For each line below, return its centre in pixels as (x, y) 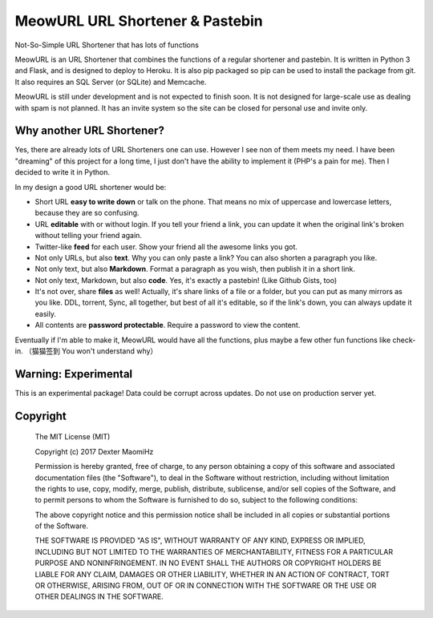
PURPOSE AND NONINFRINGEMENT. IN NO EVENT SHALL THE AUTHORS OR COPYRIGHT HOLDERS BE (208, 563)
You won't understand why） (109, 351)
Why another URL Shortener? (89, 131)
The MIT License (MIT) (73, 437)
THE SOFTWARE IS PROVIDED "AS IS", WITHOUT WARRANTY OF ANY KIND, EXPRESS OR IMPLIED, (200, 540)
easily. (45, 313)
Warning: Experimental (74, 374)
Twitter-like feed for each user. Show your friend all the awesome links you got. (166, 246)
